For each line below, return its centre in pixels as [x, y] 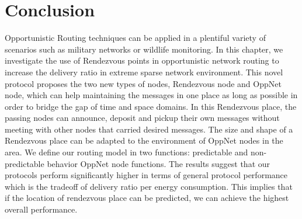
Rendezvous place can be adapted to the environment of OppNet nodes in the [144, 140]
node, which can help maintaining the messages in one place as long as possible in [151, 95]
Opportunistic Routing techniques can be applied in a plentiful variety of [135, 38]
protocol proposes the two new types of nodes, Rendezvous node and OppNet [143, 83]
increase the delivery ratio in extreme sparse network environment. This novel [144, 72]
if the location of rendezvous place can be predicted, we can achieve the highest [147, 198]
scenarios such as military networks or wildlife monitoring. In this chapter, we [144, 49]
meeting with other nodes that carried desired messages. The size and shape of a [149, 129]
